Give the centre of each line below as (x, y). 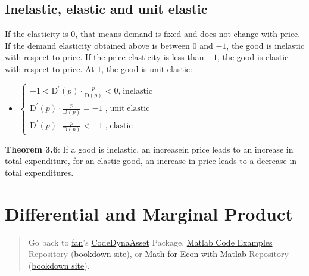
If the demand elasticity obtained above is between (97, 45)
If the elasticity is (37, 34)
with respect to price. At (50, 68)
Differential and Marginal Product (149, 213)
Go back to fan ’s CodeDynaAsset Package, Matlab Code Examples (150, 242)
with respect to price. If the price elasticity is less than (104, 57)
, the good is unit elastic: (147, 68)
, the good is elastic (253, 57)
